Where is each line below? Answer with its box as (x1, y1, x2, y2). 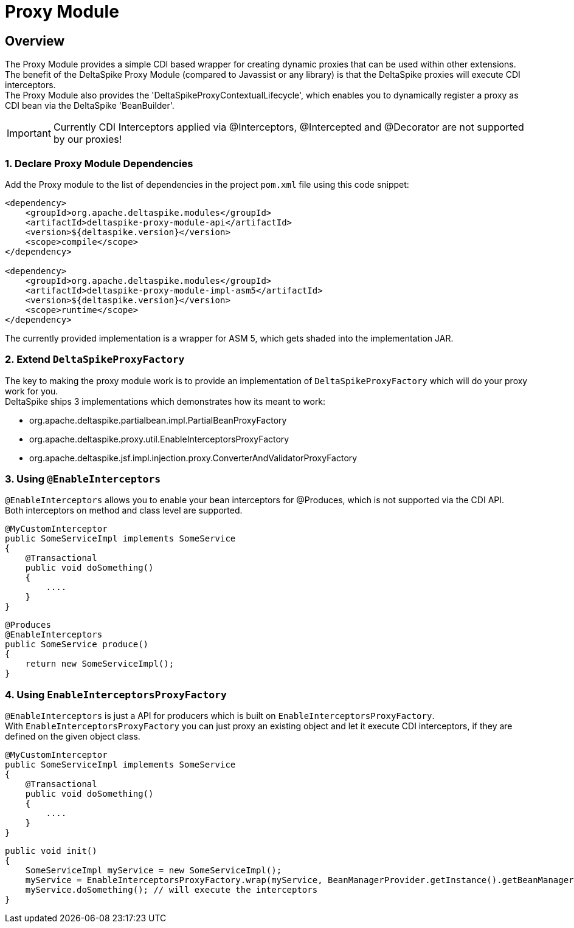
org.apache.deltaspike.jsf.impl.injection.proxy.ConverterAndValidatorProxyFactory (29, 452, 358, 463)
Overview (5, 33, 65, 49)
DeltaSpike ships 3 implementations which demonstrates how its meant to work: (5, 396, 326, 407)
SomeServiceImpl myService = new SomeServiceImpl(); (25, 865, 282, 876)
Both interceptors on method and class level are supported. (5, 505, 243, 516)
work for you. (5, 385, 58, 396)
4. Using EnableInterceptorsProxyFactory (5, 688, 227, 701)
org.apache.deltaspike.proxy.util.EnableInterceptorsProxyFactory (29, 433, 289, 444)
